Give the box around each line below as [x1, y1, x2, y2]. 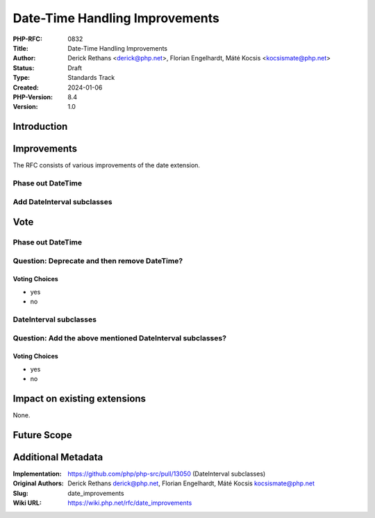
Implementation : [12, 469, 62, 478]
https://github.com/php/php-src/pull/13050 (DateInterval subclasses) [67, 469, 266, 478]
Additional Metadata [12, 451, 103, 463]
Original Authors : [12, 479, 64, 487]
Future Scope [12, 429, 72, 441]
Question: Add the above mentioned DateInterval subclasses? [12, 333, 227, 343]
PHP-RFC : [12, 35, 43, 43]
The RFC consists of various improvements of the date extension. [12, 161, 201, 169]
